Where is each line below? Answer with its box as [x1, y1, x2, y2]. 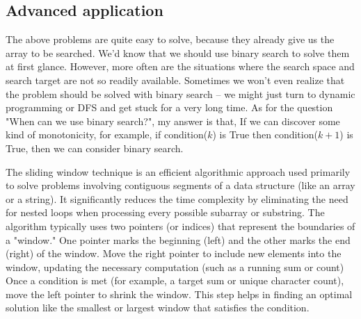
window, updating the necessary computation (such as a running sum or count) [6, 259, 344, 274]
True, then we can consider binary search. [6, 140, 184, 155]
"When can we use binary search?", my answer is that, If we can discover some [6, 113, 340, 128]
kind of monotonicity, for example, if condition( [6, 127, 208, 142]
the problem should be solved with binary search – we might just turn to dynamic [6, 86, 355, 101]
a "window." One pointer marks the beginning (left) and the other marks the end [6, 232, 351, 247]
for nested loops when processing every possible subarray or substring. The [6, 205, 325, 220]
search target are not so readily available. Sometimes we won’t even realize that [6, 72, 345, 87]
